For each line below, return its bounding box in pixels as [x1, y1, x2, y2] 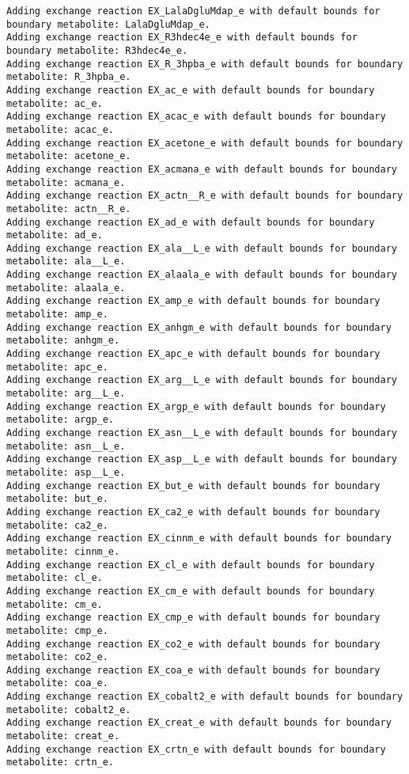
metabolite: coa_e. [6, 677, 108, 689]
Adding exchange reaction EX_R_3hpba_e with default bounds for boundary [6, 58, 403, 70]
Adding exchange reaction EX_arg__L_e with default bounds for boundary [6, 374, 397, 386]
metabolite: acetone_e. [6, 150, 131, 162]
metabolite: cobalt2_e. [6, 704, 131, 715]
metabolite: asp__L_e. [6, 466, 126, 478]
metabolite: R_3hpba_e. [6, 71, 131, 83]
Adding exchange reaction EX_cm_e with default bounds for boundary [6, 585, 375, 597]
